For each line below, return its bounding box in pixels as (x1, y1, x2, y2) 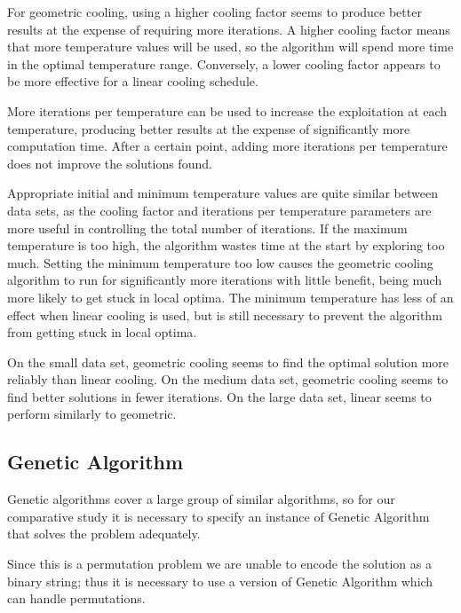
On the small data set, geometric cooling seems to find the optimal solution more (7, 352, 449, 371)
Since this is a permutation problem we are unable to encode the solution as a (7, 554, 432, 573)
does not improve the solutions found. (7, 153, 212, 172)
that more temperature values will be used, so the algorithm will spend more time (7, 37, 454, 56)
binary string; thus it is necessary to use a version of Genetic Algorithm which (7, 571, 433, 590)
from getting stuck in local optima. (7, 323, 197, 342)
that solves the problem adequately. (7, 524, 201, 543)
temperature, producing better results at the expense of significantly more (7, 119, 410, 138)
